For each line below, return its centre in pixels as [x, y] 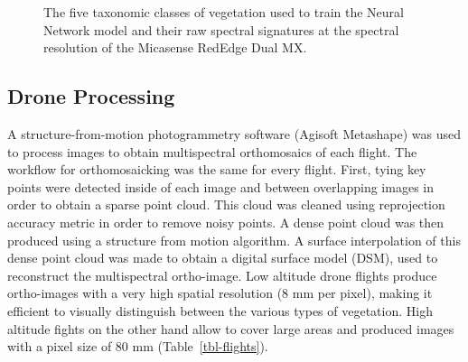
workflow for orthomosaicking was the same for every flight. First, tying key [217, 169]
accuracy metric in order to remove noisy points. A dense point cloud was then [226, 222]
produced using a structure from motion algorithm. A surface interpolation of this [234, 240]
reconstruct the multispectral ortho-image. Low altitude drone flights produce [222, 275]
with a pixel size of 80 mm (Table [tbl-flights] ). [138, 346]
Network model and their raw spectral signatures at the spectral [221, 29]
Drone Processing [91, 96]
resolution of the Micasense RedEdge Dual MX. [175, 47]
